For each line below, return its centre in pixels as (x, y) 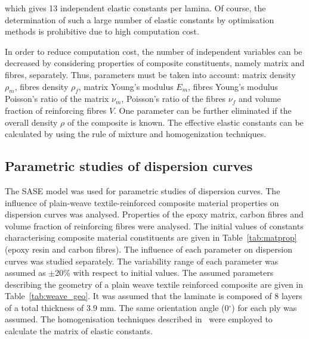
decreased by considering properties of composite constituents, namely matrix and (155, 63)
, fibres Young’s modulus (233, 86)
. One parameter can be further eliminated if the (203, 110)
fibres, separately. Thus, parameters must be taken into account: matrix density (150, 74)
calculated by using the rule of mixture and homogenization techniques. (136, 134)
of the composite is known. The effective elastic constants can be (185, 122)
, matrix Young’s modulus (126, 86)
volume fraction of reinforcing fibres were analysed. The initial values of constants (154, 226)
